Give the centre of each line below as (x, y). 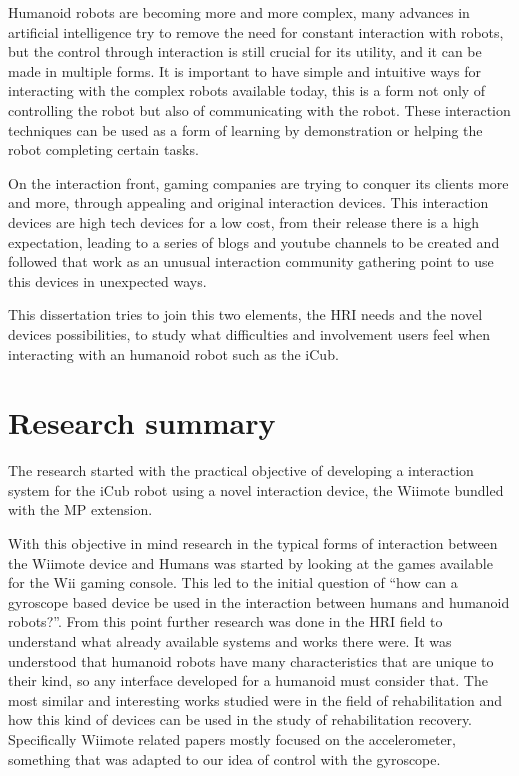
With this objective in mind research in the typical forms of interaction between (253, 543)
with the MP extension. (80, 509)
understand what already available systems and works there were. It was (230, 640)
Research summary (142, 422)
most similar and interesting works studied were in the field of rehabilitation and (255, 699)
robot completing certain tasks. (103, 149)
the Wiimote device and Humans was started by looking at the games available (250, 562)
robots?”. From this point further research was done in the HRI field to (225, 621)
